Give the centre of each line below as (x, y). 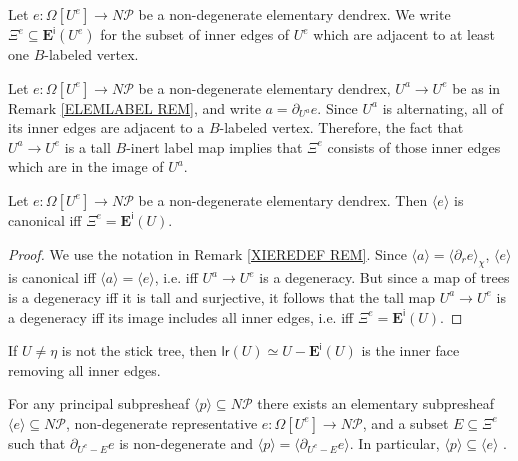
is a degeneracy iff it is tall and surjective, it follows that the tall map (221, 296)
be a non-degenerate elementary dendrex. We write (294, 14)
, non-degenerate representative (162, 422)
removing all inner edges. (84, 369)
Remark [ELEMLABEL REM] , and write (134, 107)
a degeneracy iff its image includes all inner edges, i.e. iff (181, 316)
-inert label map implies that (214, 146)
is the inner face (410, 350)
